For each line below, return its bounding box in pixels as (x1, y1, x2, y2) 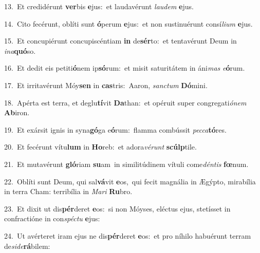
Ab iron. (4, 107, 30, 118)
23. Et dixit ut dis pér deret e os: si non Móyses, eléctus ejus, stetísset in (4, 203, 231, 214)
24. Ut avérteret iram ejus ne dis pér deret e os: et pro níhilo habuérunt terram (4, 230, 251, 241)
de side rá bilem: (4, 240, 50, 251)
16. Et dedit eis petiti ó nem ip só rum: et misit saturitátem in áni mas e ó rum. (4, 62, 245, 73)
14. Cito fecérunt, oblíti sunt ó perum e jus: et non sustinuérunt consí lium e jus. (4, 18, 253, 29)
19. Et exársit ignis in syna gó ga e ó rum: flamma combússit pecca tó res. (4, 124, 227, 135)
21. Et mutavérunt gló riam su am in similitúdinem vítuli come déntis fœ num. (4, 158, 249, 169)
